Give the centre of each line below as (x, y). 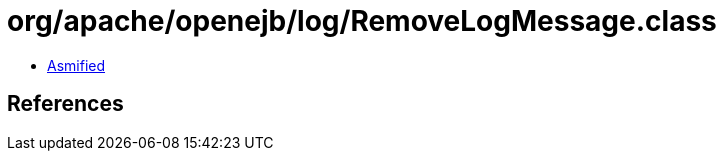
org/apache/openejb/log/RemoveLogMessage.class (362, 21)
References (65, 104)
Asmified (76, 65)
